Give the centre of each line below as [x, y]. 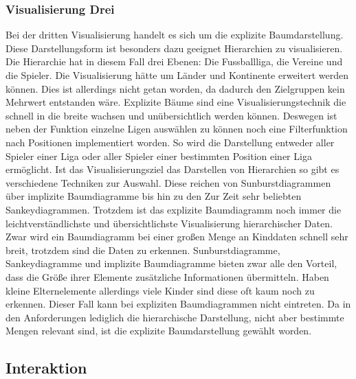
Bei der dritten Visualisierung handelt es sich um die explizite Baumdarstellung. [175, 35]
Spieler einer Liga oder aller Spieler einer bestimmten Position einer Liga [159, 156]
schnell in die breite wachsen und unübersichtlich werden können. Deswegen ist [171, 115]
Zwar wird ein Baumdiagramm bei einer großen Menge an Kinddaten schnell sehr [177, 237]
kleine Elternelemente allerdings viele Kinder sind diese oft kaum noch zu [160, 290]
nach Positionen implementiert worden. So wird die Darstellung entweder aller [170, 142]
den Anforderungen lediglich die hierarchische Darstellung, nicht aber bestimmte [175, 317]
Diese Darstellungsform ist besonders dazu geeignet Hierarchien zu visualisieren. [174, 48]
